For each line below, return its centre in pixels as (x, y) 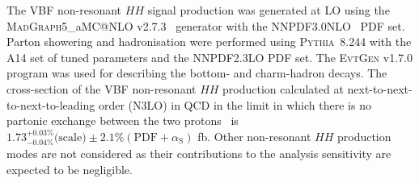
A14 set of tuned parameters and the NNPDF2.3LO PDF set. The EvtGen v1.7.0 (209, 57)
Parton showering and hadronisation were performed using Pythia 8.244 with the (209, 42)
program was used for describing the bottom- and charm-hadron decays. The (197, 73)
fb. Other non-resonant (254, 136)
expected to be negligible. (70, 169)
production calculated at (283, 88)
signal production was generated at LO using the (269, 10)
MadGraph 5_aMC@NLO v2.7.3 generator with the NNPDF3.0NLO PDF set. (206, 25)
